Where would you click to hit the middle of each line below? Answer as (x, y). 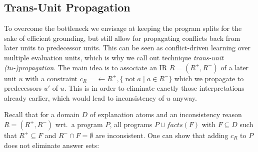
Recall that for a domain (42, 114)
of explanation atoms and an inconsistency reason (166, 114)
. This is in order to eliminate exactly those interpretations (154, 88)
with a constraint (51, 78)
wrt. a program (79, 124)
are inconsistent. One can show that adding (162, 135)
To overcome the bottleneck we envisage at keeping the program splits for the (123, 28)
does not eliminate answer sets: (52, 145)
